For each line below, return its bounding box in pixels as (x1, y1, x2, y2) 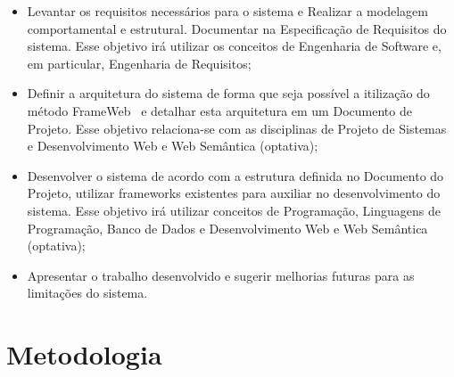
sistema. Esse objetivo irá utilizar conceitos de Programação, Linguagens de (27, 201, 441, 219)
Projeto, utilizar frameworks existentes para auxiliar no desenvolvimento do (27, 184, 441, 202)
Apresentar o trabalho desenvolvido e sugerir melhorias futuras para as (27, 266, 415, 284)
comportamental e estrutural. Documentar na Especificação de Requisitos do (27, 19, 447, 37)
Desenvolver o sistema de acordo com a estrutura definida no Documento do (27, 166, 444, 184)
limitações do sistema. (27, 283, 148, 302)
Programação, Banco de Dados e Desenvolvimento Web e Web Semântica (27, 218, 428, 237)
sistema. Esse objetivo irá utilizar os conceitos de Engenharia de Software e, (27, 37, 442, 55)
